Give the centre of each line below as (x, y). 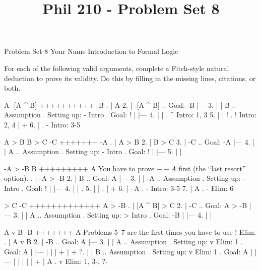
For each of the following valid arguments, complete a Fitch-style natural (117, 68)
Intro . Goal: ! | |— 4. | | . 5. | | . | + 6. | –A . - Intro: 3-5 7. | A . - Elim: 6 (119, 188)
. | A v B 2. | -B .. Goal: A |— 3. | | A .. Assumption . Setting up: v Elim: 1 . (123, 242)
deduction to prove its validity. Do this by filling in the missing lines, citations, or (130, 78)
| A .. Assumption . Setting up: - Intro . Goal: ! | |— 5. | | (93, 151)
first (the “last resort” (212, 168)
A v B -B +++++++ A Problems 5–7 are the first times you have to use (118, 231)
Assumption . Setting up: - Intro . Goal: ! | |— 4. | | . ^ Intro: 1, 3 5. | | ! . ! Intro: (130, 115)
